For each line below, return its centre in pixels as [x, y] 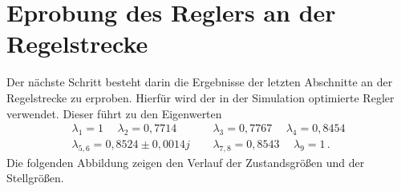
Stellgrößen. [35, 178]
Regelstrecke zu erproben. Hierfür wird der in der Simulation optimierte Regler [200, 97]
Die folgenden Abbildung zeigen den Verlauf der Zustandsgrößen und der [186, 162]
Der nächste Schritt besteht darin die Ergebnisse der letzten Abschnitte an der [200, 82]
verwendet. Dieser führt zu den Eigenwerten [114, 113]
